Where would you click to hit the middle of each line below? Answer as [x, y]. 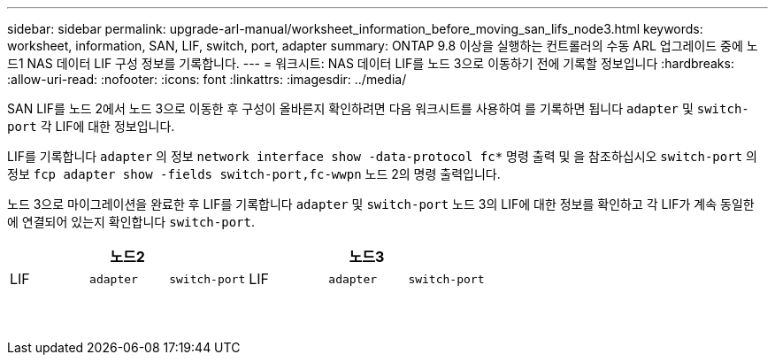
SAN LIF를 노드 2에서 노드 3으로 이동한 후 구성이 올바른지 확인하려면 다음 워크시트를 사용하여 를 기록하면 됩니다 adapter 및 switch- [378, 108]
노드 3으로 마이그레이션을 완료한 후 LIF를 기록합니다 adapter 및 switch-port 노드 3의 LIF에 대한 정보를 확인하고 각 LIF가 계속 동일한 [381, 204]
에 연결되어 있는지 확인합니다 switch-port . [131, 222]
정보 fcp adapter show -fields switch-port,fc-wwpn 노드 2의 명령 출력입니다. [254, 174]
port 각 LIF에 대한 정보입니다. [91, 126]
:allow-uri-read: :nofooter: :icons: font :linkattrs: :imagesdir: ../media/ [207, 79]
